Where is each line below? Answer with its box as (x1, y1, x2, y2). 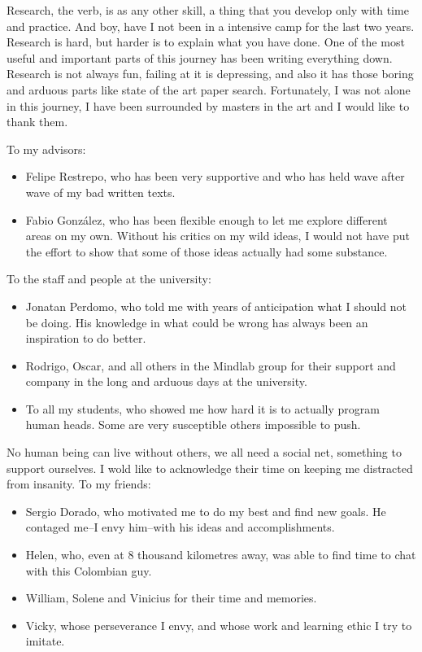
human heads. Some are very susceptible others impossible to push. (25, 416, 361, 433)
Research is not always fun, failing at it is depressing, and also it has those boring (7, 65, 414, 82)
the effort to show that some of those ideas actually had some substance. (25, 243, 388, 260)
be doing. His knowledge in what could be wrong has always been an (25, 313, 368, 330)
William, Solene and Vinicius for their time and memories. (25, 589, 317, 606)
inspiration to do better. (25, 330, 146, 347)
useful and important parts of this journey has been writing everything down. (7, 49, 393, 66)
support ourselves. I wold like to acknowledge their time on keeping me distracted (7, 459, 413, 476)
